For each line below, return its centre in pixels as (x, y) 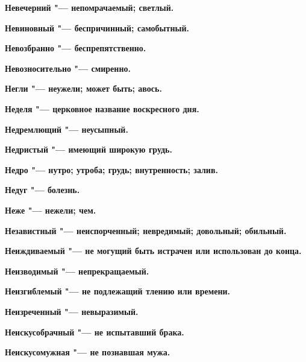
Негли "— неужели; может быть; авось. (83, 88)
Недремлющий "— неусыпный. (67, 129)
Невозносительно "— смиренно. (68, 68)
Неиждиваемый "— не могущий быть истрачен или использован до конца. (153, 251)
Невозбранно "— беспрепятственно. (76, 48)
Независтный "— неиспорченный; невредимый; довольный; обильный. (146, 230)
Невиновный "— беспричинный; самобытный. (97, 27)
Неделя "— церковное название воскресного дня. (102, 108)
